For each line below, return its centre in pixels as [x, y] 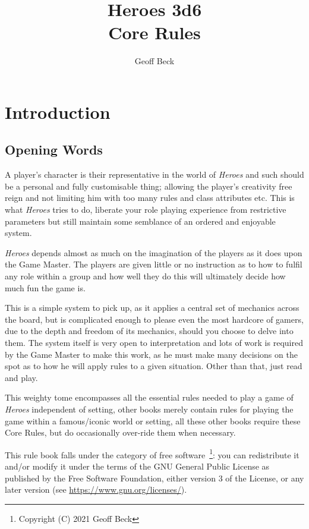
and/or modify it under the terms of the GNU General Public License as [137, 466]
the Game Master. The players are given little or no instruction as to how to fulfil [154, 264]
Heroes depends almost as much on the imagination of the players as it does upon [154, 252]
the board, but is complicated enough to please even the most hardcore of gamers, [154, 319]
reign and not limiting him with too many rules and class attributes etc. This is [150, 198]
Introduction [58, 111]
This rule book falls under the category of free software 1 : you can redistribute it [152, 454]
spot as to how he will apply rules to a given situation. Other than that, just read [154, 366]
